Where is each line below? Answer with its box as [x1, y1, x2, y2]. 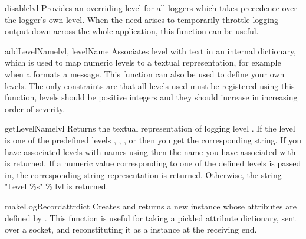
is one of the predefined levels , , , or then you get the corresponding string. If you [5, 133, 301, 146]
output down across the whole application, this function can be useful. [5, 25, 259, 37]
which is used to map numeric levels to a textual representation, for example [5, 56, 281, 68]
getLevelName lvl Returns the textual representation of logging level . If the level [5, 122, 295, 135]
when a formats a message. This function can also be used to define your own [5, 67, 285, 80]
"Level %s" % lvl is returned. [5, 180, 108, 192]
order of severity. [5, 102, 65, 114]
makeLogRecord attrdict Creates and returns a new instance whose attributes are [5, 199, 297, 212]
